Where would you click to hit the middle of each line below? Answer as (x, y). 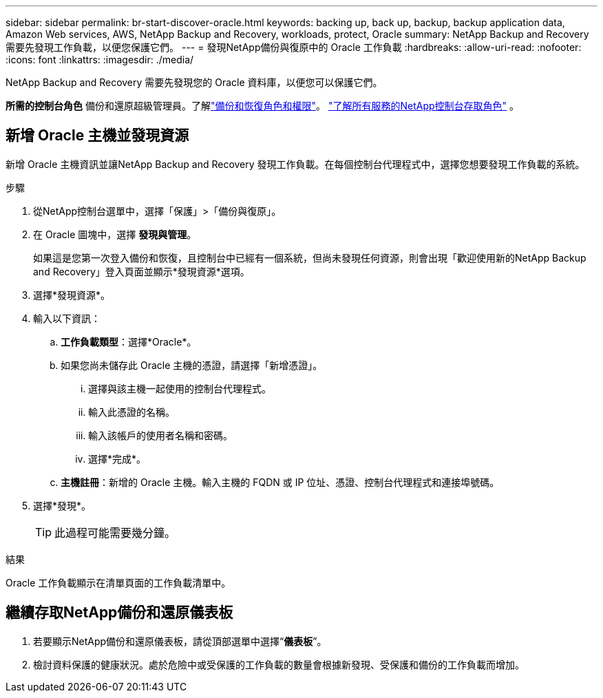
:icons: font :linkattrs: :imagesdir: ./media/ (100, 60)
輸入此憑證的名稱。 (131, 412)
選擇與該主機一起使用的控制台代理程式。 (180, 388)
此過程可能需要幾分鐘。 (115, 532)
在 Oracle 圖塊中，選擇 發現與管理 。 (115, 234)
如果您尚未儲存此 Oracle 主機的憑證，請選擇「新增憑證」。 (192, 365)
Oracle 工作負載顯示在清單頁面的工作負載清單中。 (118, 582)
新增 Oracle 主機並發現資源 (97, 136)
